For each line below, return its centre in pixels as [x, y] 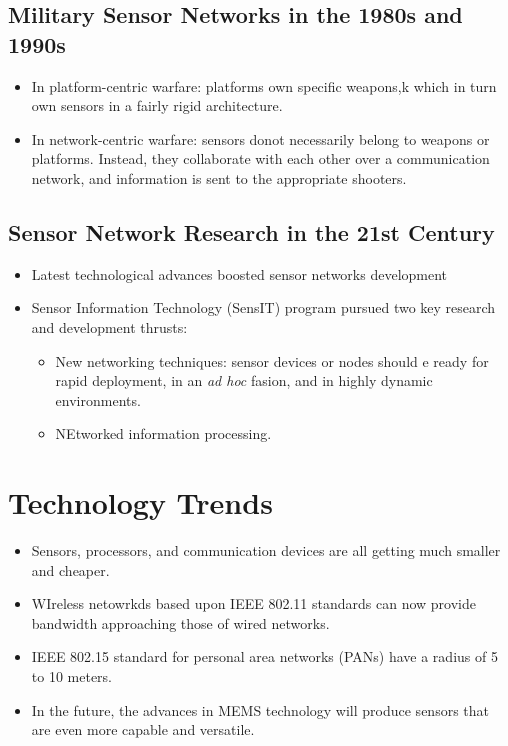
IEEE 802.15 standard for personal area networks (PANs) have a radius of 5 [264, 656]
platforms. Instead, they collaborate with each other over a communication [260, 158]
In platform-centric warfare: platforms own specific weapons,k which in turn [264, 85]
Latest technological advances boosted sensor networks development [239, 273]
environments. [98, 399]
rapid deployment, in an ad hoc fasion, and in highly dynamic [244, 380]
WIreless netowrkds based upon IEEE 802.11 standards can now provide [253, 603]
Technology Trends [140, 502]
